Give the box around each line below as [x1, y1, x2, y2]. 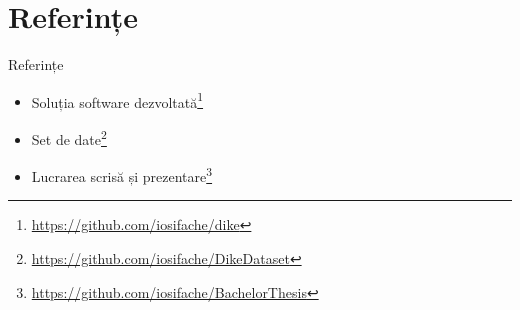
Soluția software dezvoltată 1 [31, 88, 204, 112]
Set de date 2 [31, 125, 107, 149]
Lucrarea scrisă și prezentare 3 [31, 163, 213, 186]
